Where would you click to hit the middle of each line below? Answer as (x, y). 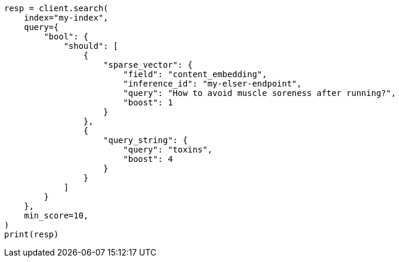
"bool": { (66, 37)
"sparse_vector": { (148, 65)
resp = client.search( (56, 8)
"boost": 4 (148, 159)
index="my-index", (66, 18)
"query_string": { (145, 140)
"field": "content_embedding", (195, 74)
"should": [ (91, 46)
